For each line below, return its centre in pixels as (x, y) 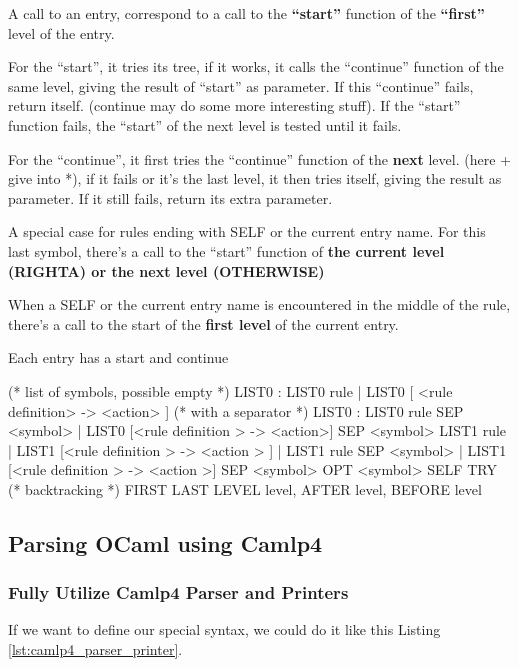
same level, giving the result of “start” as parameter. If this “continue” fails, (241, 85)
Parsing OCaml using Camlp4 (165, 542)
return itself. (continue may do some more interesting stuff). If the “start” (234, 105)
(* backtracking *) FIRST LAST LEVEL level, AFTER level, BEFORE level (245, 488)
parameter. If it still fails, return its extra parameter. (170, 197)
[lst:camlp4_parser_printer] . (95, 649)
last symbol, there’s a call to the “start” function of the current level (226, 250)
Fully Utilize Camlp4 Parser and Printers (178, 592)
